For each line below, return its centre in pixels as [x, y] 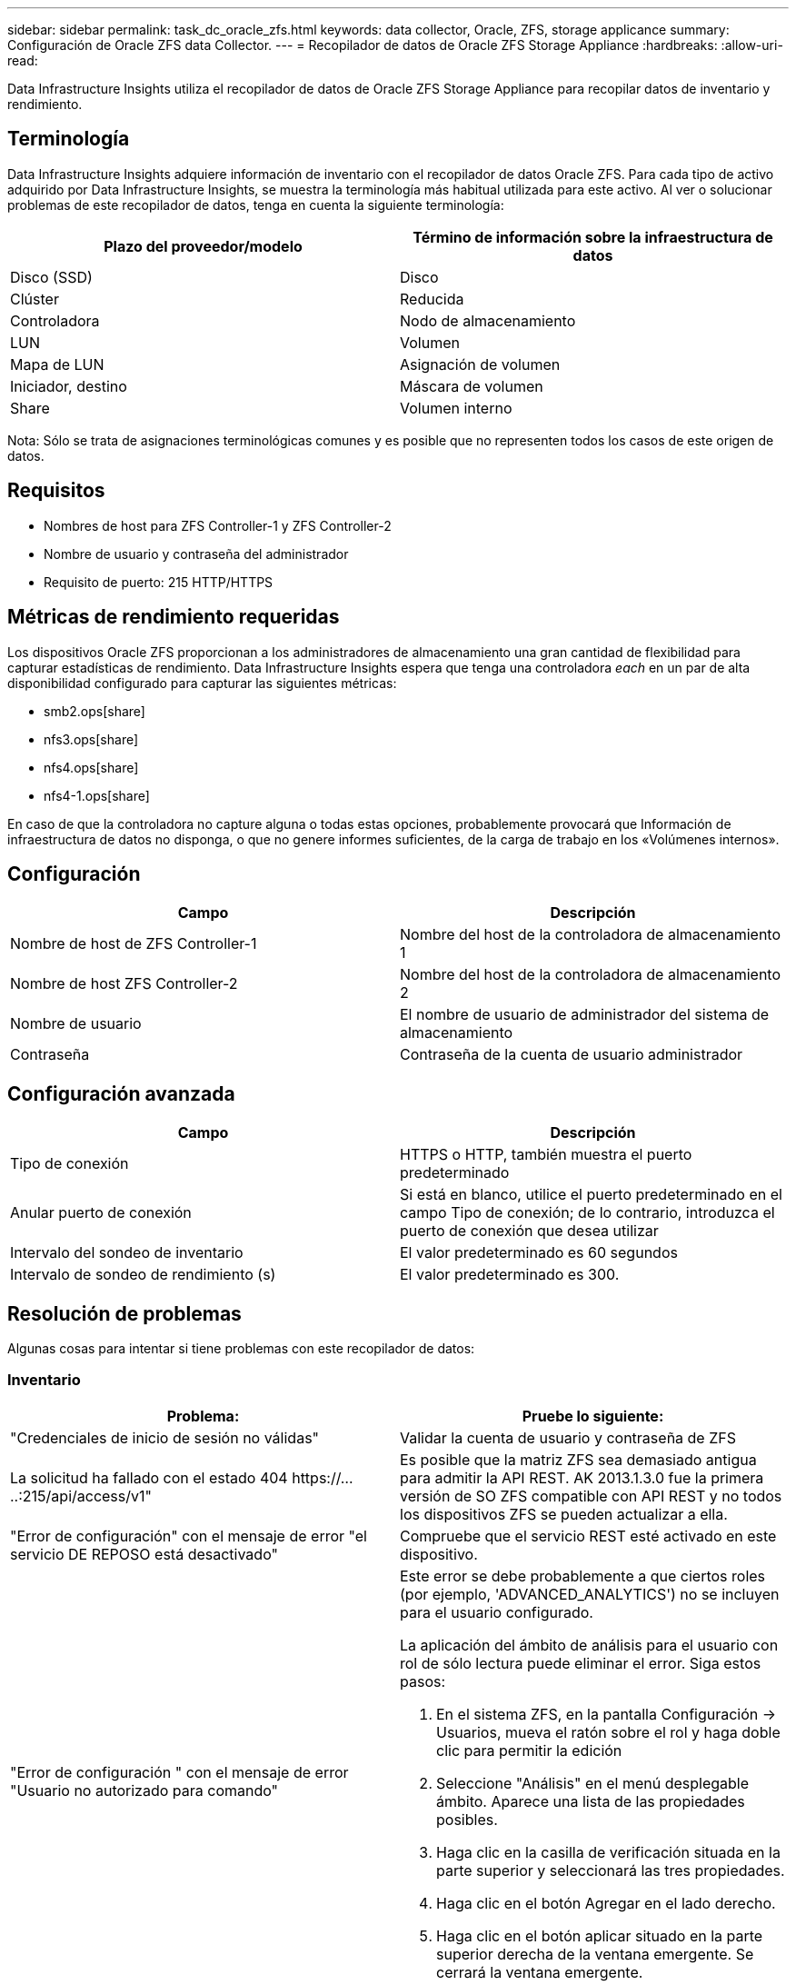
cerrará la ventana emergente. [540, 1972]
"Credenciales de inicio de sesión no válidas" [165, 1437]
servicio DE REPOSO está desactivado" [144, 1554]
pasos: [423, 1681]
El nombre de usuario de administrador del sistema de [585, 1015]
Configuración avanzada [121, 1093]
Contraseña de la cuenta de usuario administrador [572, 1055]
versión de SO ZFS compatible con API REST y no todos [591, 1496]
